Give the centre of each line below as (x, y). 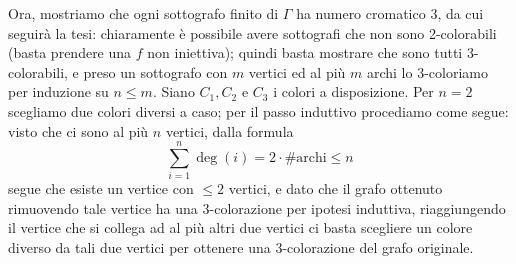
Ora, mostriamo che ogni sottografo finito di (143, 13)
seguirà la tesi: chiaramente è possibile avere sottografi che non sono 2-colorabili (252, 32)
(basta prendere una (70, 52)
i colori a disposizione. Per (353, 91)
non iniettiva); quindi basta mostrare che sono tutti (305, 52)
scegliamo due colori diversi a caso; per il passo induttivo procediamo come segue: (258, 110)
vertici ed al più (297, 71)
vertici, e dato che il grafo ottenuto (335, 188)
